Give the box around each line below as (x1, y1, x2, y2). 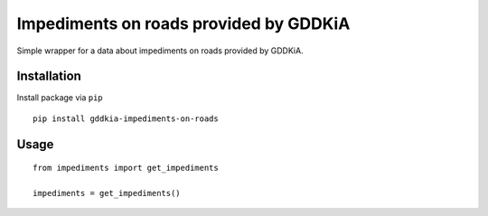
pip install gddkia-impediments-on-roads (33, 113, 219, 124)
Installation (16, 69, 81, 84)
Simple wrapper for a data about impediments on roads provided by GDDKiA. (16, 45, 304, 56)
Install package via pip (16, 92, 103, 103)
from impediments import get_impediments (33, 163, 219, 174)
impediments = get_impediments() (33, 188, 181, 199)
